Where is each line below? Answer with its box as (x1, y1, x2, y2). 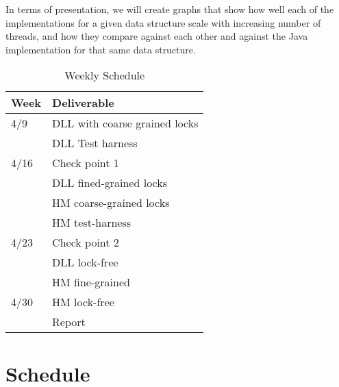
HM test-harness (52, 214, 131, 231)
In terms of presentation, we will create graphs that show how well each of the (5, 2, 334, 16)
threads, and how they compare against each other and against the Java (5, 29, 308, 43)
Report (52, 314, 86, 330)
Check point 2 (52, 234, 119, 251)
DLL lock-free (52, 254, 118, 271)
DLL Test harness (52, 135, 138, 151)
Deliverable (52, 95, 114, 111)
